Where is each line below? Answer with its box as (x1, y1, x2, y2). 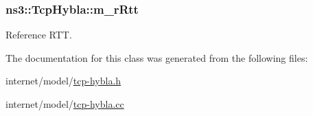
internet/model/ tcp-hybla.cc (5, 97, 124, 111)
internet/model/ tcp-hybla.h (5, 73, 121, 88)
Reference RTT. (5, 27, 72, 42)
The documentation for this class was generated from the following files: (5, 50, 308, 65)
